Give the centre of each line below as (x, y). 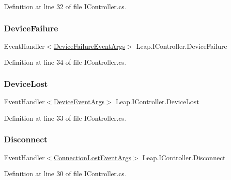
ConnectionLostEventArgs (92, 157)
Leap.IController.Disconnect (184, 157)
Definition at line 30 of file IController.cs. (65, 173)
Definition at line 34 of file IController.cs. (65, 62)
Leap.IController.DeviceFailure (182, 46)
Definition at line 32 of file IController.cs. (65, 6)
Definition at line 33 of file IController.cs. (65, 118)
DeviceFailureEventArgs (89, 46)
